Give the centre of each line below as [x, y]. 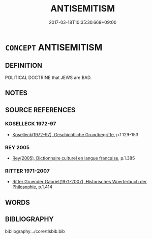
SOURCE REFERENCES [40, 110]
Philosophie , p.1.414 [32, 187]
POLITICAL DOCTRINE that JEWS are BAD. [48, 78]
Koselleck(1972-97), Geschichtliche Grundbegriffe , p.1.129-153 [75, 134]
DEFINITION [24, 65]
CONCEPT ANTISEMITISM [54, 47]
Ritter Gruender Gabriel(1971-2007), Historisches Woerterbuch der [79, 182]
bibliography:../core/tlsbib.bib [35, 231]
